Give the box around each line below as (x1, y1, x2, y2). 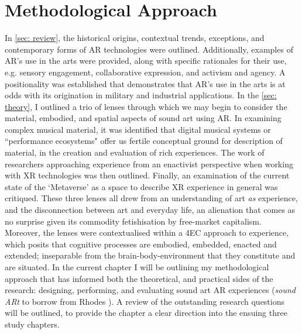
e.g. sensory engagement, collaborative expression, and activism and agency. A (5, 66, 286, 78)
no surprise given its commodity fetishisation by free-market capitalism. (5, 215, 262, 227)
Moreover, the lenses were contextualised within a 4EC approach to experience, (5, 226, 289, 239)
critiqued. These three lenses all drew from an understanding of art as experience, (5, 192, 298, 204)
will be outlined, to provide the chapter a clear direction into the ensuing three (5, 307, 287, 319)
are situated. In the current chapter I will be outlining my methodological (5, 261, 269, 273)
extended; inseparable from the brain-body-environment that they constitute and (5, 249, 296, 261)
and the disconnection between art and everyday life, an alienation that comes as (5, 204, 296, 216)
